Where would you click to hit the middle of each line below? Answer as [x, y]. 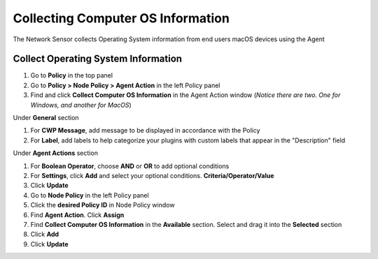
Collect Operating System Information [97, 59]
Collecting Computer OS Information [121, 18]
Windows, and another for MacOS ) [81, 105]
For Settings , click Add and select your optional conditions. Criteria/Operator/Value [152, 175]
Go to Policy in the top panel [72, 75]
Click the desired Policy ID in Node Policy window [103, 205]
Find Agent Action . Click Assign [77, 215]
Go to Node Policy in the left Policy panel [90, 195]
